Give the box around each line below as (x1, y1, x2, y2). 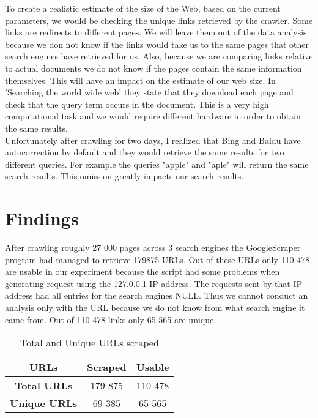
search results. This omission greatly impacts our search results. (5, 170, 244, 182)
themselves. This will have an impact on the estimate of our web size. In (5, 73, 276, 86)
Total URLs (15, 378, 73, 393)
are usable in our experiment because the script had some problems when (5, 265, 280, 278)
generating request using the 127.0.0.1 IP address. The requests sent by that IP (5, 277, 303, 289)
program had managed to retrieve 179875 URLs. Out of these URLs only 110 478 (5, 253, 310, 266)
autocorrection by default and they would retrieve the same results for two (5, 146, 284, 159)
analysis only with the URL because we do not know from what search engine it (5, 301, 305, 313)
